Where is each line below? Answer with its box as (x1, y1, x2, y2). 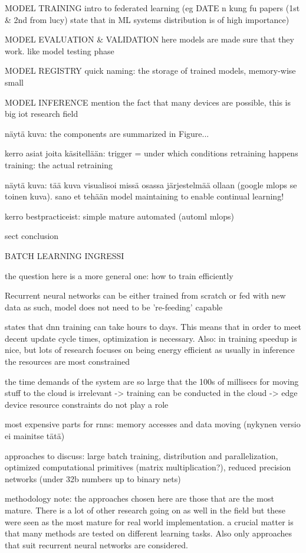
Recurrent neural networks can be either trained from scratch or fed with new (5, 289, 286, 302)
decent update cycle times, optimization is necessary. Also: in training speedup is (5, 332, 297, 344)
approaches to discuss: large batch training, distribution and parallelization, (5, 449, 278, 462)
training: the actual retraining (5, 158, 113, 171)
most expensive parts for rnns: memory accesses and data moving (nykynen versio (5, 418, 301, 430)
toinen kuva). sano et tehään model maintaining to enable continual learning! (5, 190, 284, 202)
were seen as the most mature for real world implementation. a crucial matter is (5, 515, 294, 528)
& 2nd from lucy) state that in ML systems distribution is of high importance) (5, 13, 289, 25)
